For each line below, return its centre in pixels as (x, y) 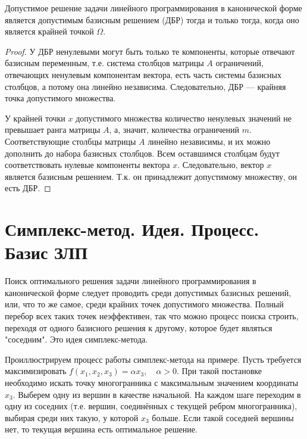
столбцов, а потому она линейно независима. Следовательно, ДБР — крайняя (145, 86)
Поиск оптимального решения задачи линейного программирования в (131, 281)
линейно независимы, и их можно (209, 141)
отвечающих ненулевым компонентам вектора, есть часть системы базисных (143, 74)
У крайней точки (35, 118)
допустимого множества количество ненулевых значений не (184, 118)
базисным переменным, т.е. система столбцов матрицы (104, 63)
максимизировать (36, 371)
